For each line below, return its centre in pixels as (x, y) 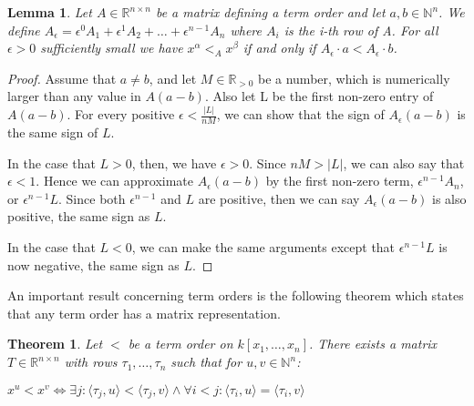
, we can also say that (404, 162)
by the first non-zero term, (340, 181)
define (24, 30)
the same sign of (53, 132)
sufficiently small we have (112, 48)
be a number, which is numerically (354, 78)
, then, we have (174, 162)
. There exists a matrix (373, 344)
